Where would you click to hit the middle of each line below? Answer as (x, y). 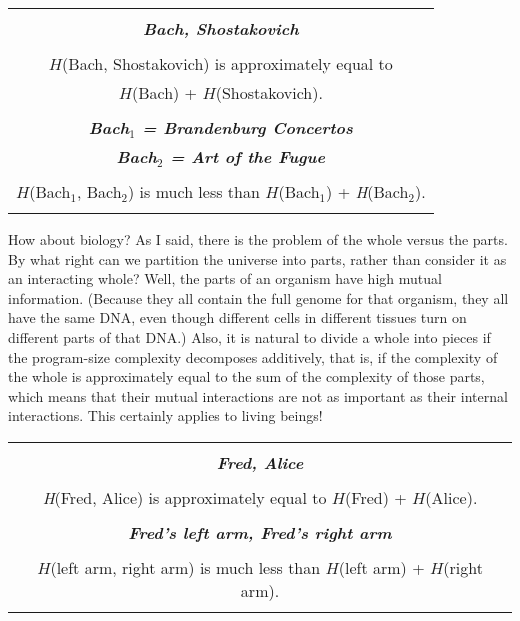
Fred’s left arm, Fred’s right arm (260, 532)
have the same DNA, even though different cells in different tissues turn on (237, 317)
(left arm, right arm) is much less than (185, 567)
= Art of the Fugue (248, 156)
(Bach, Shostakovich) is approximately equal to (227, 63)
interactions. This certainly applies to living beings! (165, 415)
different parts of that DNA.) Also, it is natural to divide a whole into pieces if (249, 336)
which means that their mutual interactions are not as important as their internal (258, 395)
